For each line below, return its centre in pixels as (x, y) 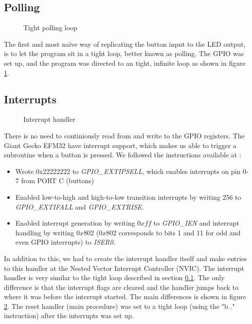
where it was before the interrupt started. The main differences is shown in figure (125, 296)
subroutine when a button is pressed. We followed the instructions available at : (123, 155)
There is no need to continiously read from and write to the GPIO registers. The (124, 135)
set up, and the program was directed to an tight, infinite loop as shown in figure (125, 63)
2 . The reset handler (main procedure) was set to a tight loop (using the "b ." (119, 306)
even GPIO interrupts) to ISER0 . (65, 242)
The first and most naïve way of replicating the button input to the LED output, (125, 44)
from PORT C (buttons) (58, 181)
